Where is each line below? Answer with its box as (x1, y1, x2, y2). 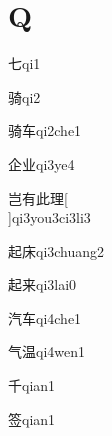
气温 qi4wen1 (8, 341, 85, 362)
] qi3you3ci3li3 (8, 207, 91, 228)
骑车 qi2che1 (8, 120, 82, 141)
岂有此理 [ (8, 187, 68, 208)
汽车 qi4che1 (8, 307, 82, 328)
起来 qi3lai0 (8, 274, 77, 295)
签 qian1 (8, 408, 56, 429)
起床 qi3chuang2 (8, 240, 105, 261)
